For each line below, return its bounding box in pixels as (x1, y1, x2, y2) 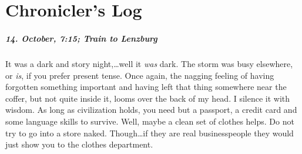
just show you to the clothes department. (5, 138, 153, 150)
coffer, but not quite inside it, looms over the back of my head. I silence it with (5, 92, 290, 104)
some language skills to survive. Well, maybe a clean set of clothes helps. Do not (5, 115, 294, 127)
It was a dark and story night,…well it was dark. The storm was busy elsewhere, (5, 57, 293, 69)
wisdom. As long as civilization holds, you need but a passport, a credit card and (5, 103, 297, 116)
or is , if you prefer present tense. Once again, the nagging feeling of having (5, 69, 274, 81)
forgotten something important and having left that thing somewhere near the (5, 81, 287, 93)
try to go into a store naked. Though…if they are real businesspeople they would (5, 126, 294, 139)
